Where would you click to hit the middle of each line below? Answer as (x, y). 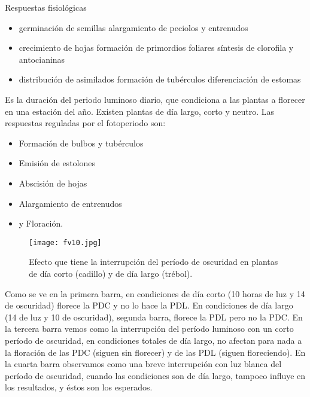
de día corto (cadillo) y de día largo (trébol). (111, 273)
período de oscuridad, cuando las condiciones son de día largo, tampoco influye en (155, 375)
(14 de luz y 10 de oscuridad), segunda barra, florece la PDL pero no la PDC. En (154, 317)
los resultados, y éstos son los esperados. (79, 387)
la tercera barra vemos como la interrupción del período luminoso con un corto (149, 329)
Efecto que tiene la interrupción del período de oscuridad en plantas (154, 262)
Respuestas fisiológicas (46, 7)
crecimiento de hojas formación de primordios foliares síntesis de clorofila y (156, 48)
